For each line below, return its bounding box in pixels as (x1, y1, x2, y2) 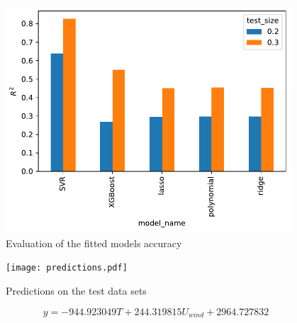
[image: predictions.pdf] (6, 263, 128, 273)
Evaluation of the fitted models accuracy (6, 235, 182, 250)
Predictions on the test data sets (6, 283, 147, 298)
